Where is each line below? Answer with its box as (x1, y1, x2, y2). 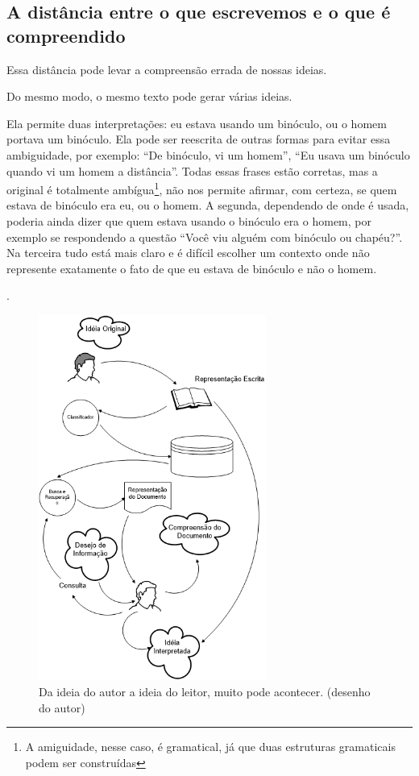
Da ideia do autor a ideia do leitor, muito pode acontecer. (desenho (39, 683, 371, 700)
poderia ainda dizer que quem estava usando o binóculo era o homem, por (6, 213, 371, 229)
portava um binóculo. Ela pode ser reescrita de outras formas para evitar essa (6, 131, 391, 147)
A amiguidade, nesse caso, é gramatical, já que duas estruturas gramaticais (25, 738, 396, 755)
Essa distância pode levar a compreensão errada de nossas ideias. (6, 60, 327, 77)
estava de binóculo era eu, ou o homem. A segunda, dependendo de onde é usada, (6, 197, 409, 214)
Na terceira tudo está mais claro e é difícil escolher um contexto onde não (6, 244, 370, 261)
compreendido (6, 23, 126, 48)
